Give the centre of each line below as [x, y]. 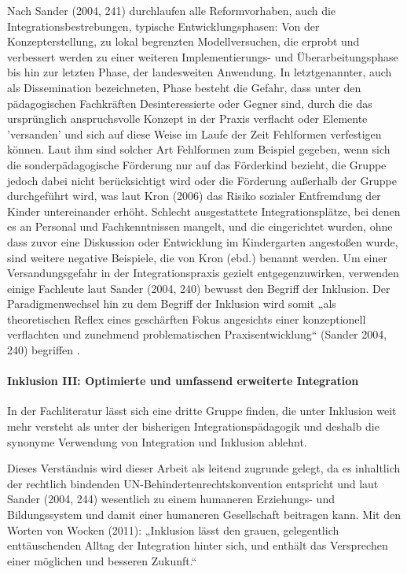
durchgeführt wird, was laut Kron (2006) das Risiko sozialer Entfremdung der [194, 196]
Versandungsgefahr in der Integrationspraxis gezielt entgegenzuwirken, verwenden [203, 273]
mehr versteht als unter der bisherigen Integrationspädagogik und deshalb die [193, 426]
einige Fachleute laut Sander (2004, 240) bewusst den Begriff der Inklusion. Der [199, 288]
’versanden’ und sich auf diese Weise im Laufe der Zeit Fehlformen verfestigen [194, 133]
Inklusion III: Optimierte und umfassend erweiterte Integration [183, 381]
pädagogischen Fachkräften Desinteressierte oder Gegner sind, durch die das [190, 103]
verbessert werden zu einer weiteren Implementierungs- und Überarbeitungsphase [203, 56]
